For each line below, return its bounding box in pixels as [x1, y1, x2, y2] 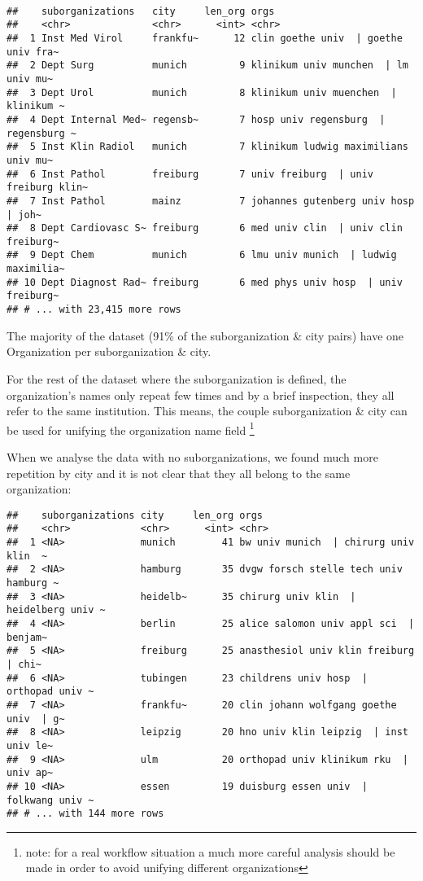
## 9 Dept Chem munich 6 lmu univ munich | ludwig [7, 249, 397, 261]
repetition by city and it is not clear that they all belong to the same [7, 464, 351, 481]
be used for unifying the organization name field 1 [7, 419, 255, 438]
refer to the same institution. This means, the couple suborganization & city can [7, 402, 408, 419]
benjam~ [7, 631, 48, 643]
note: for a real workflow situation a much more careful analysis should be [25, 843, 395, 860]
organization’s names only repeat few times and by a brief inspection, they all [7, 386, 395, 403]
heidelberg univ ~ [7, 604, 106, 616]
